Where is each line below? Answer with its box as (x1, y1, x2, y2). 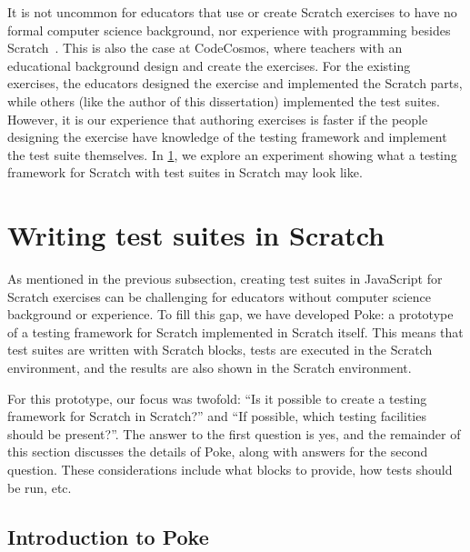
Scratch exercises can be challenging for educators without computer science (7, 286, 431, 306)
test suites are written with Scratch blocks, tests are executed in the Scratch (7, 340, 433, 359)
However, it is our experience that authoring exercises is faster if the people (7, 109, 428, 128)
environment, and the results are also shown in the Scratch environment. (7, 358, 412, 377)
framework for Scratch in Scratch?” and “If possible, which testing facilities (7, 406, 426, 426)
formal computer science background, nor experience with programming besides (7, 20, 451, 39)
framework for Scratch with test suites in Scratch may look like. (7, 163, 363, 182)
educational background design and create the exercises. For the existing (7, 55, 411, 75)
